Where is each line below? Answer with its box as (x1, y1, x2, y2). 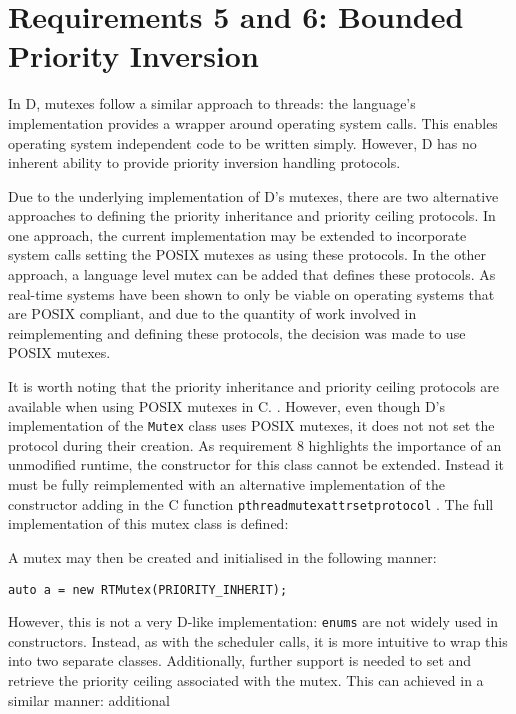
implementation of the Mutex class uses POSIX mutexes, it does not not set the (8, 415, 495, 436)
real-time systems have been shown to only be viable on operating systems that (8, 283, 495, 304)
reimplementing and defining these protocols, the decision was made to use (8, 322, 466, 343)
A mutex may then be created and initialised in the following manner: (8, 546, 437, 567)
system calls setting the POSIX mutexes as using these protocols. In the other (8, 244, 487, 265)
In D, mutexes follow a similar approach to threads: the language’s (8, 93, 416, 114)
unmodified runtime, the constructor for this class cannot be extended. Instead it (8, 454, 505, 475)
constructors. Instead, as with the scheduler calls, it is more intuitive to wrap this (8, 630, 508, 651)
